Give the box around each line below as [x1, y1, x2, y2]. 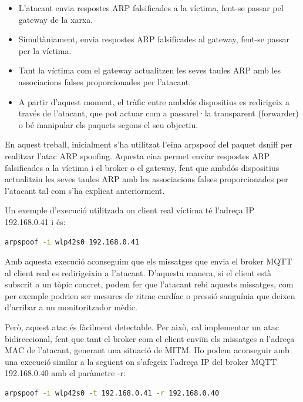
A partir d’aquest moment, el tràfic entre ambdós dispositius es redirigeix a [18, 95, 289, 108]
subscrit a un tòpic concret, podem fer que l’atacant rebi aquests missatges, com [5, 278, 294, 290]
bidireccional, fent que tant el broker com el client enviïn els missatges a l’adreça [5, 332, 295, 344]
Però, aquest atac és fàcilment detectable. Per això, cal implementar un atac [5, 321, 279, 333]
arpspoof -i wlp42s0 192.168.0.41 [5, 237, 140, 246]
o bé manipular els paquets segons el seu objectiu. [18, 118, 198, 130]
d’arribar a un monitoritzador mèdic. [5, 301, 137, 313]
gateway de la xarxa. [18, 13, 93, 25]
